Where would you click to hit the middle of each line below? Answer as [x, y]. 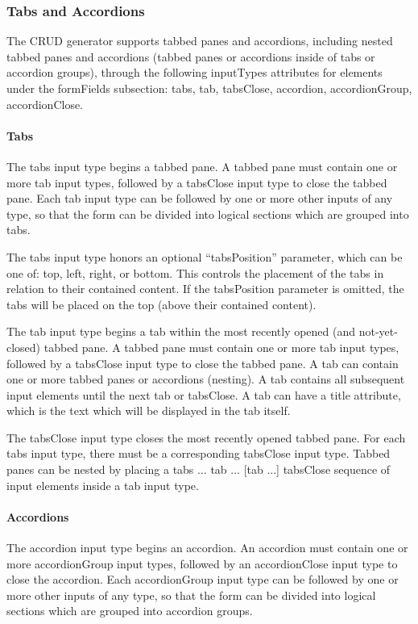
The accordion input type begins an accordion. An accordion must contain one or [207, 548]
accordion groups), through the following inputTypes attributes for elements [195, 72]
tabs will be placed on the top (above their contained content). [161, 304]
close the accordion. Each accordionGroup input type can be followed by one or [203, 579]
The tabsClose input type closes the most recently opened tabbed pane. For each [206, 437]
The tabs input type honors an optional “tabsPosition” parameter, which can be [205, 256]
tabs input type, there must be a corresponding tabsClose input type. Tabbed [199, 453]
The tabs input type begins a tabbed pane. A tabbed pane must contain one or [202, 166]
